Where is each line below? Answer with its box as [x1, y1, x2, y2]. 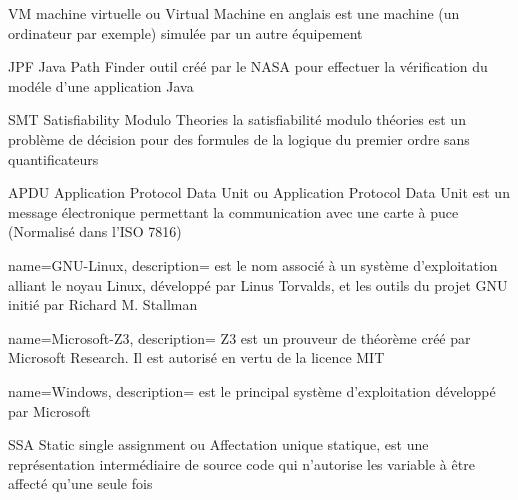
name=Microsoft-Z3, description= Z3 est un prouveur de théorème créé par [8, 327, 471, 348]
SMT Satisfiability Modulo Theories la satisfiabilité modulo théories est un [8, 109, 466, 130]
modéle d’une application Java [8, 75, 194, 96]
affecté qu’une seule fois [8, 473, 153, 494]
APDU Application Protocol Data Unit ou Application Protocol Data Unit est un [8, 182, 510, 203]
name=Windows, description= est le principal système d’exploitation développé [8, 380, 496, 401]
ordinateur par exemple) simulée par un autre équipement [8, 22, 363, 43]
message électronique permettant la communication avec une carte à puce [8, 201, 459, 222]
